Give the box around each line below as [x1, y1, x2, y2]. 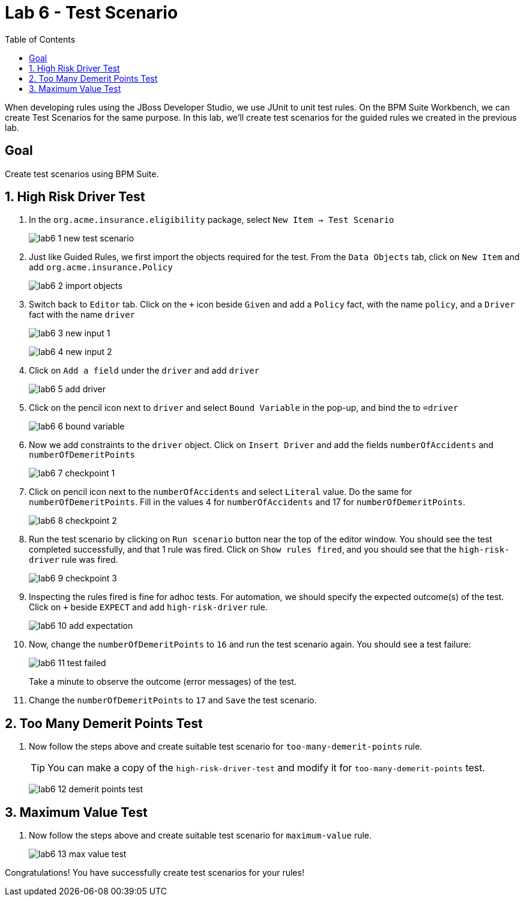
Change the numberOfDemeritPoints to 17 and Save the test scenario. [29, 695, 317, 706]
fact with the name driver [29, 309, 136, 320]
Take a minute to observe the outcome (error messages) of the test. [29, 676, 297, 687]
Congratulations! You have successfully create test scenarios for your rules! [5, 867, 304, 878]
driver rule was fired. [29, 554, 118, 565]
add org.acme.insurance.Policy [29, 262, 173, 273]
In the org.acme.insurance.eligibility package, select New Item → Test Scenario [29, 214, 394, 225]
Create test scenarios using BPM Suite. [5, 168, 159, 179]
